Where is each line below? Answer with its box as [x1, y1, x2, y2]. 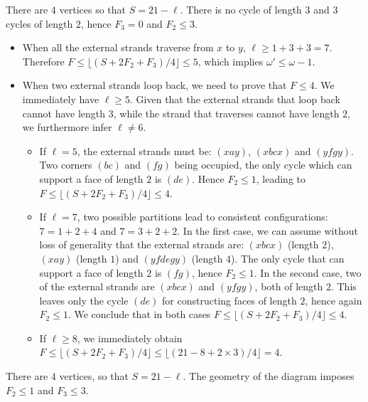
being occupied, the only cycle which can [174, 157, 352, 172]
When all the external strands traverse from [22, 40, 214, 55]
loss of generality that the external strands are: [39, 237, 244, 252]
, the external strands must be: [77, 143, 212, 158]
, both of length [254, 279, 323, 294]
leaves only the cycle [39, 292, 129, 307]
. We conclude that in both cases [67, 307, 211, 322]
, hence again [305, 292, 362, 307]
